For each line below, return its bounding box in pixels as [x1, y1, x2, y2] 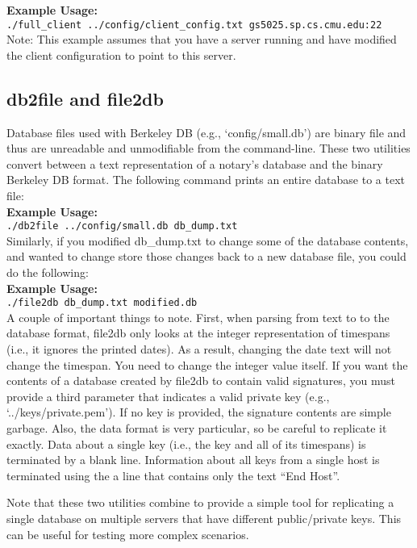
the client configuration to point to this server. [6, 46, 236, 63]
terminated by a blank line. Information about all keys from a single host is [6, 451, 380, 468]
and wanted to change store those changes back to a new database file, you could [6, 248, 407, 265]
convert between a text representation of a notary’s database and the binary [6, 155, 383, 172]
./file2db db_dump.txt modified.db [6, 297, 198, 309]
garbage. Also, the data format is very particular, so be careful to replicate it [6, 420, 387, 437]
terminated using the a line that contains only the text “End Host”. [6, 466, 340, 483]
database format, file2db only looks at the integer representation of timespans [6, 324, 390, 341]
